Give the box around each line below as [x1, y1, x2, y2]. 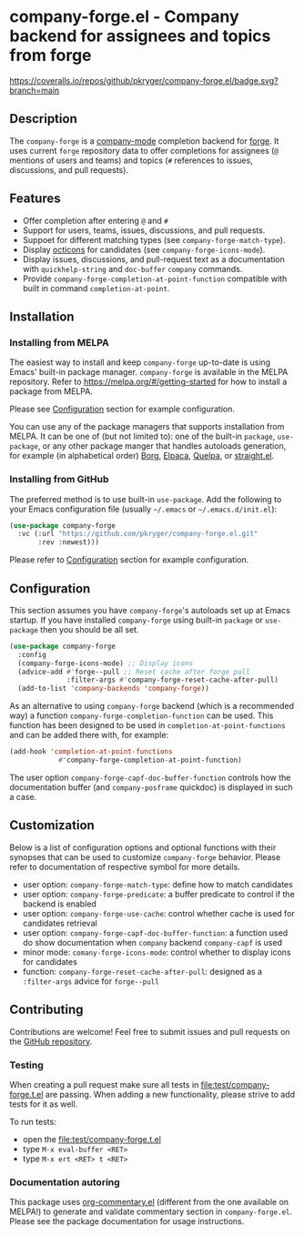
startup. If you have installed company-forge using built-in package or [9, 614, 264, 625]
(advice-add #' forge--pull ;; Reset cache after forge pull [17, 667, 250, 676]
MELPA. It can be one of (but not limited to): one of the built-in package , [9, 431, 276, 442]
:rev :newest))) [37, 538, 100, 547]
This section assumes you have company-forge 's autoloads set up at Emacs [9, 604, 291, 615]
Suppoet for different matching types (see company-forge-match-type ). [22, 234, 286, 245]
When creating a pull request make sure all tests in [9, 1079, 199, 1089]
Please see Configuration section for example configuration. [9, 403, 235, 415]
